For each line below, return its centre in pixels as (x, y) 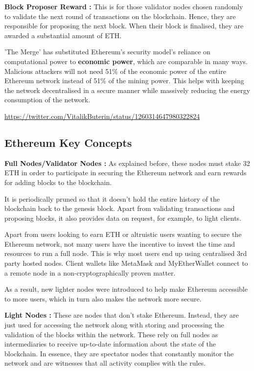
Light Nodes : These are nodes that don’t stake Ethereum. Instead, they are (122, 315)
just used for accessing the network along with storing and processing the (114, 325)
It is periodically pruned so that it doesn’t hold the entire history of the (112, 198)
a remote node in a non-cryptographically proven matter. (90, 272)
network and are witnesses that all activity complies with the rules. (105, 363)
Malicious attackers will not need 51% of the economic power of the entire (115, 71)
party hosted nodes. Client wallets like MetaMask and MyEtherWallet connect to (126, 263)
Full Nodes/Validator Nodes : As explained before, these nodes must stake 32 (127, 163)
